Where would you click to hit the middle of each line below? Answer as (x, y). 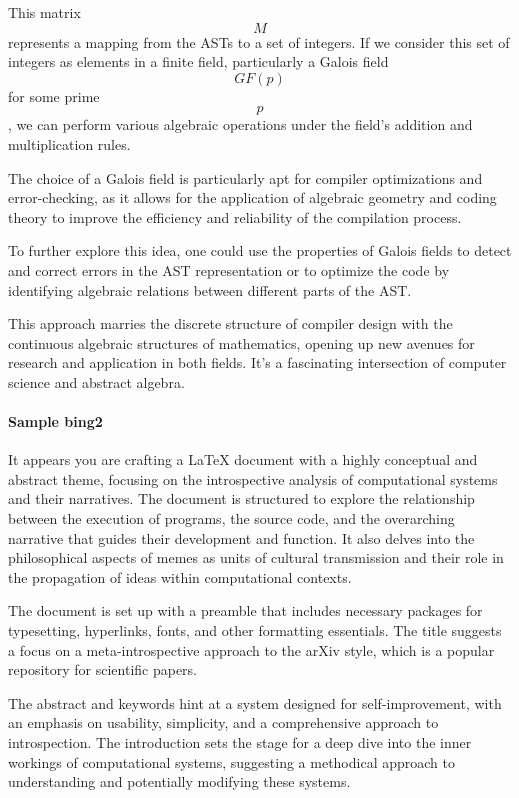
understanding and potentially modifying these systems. (179, 781)
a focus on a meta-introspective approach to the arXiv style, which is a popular (251, 649)
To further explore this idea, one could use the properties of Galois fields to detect (260, 250)
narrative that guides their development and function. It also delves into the (241, 537)
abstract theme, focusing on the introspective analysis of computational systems (253, 478)
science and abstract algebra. (96, 381)
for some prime (54, 95)
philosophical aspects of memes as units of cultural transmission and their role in (256, 557)
